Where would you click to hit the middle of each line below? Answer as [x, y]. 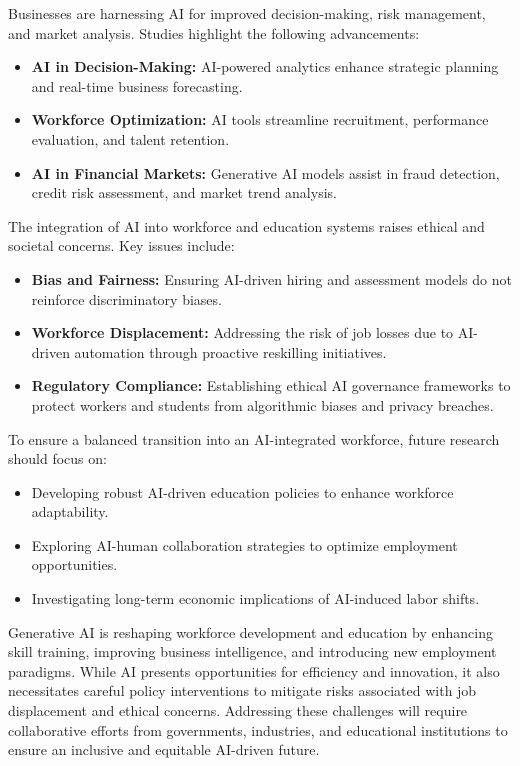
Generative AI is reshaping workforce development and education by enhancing [250, 631]
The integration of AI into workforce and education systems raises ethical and [246, 225]
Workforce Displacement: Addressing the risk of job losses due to [242, 332]
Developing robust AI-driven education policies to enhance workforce [242, 491]
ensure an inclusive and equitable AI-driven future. [164, 749]
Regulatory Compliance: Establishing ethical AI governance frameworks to [271, 385]
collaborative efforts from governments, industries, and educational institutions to [258, 729]
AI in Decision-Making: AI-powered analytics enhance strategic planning [265, 66]
